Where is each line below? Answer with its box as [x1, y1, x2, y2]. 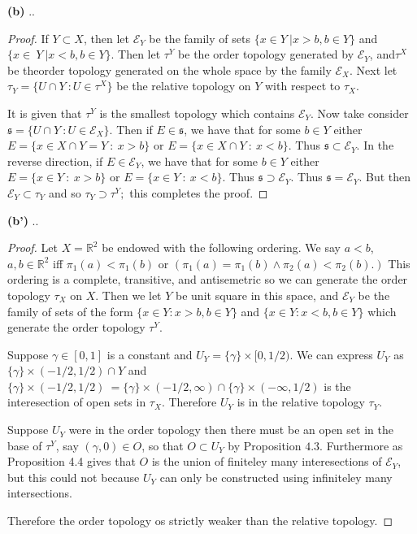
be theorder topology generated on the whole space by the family [7, 61, 332, 78]
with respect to [265, 77, 341, 94]
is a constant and [106, 345, 193, 363]
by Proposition [228, 436, 302, 454]
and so [49, 184, 81, 201]
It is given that [7, 104, 82, 121]
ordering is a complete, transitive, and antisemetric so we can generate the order [7, 271, 408, 288]
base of [7, 436, 42, 454]
